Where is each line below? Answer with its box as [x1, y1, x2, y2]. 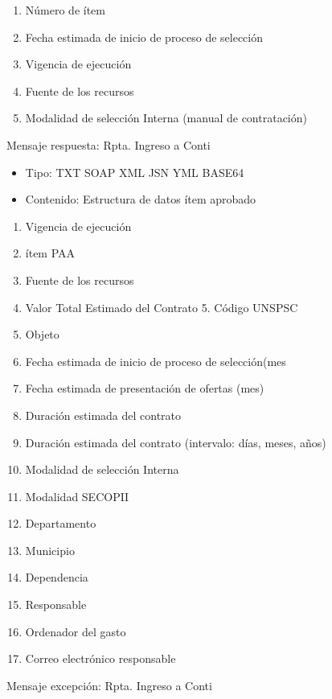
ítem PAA [25, 245, 76, 261]
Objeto [25, 326, 59, 343]
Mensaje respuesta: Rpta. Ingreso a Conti [6, 136, 211, 153]
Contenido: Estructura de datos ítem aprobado [25, 191, 256, 208]
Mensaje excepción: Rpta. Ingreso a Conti [6, 676, 212, 693]
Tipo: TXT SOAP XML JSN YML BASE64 [25, 163, 244, 180]
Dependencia [25, 569, 88, 586]
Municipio [25, 541, 75, 558]
